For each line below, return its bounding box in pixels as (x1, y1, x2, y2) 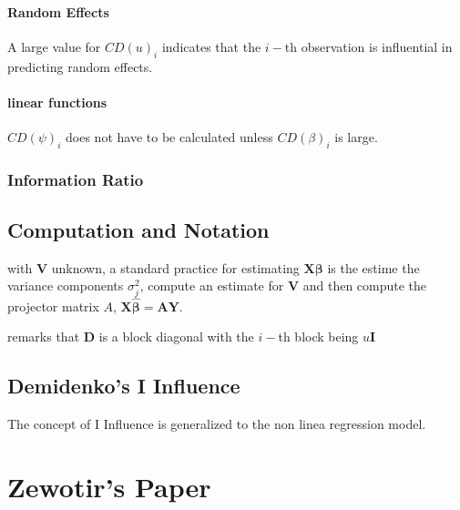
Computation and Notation (7, 216, 270, 244)
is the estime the (327, 258, 420, 277)
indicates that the (161, 36, 261, 56)
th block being (278, 327, 359, 346)
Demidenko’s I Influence (7, 372, 240, 400)
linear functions (7, 92, 107, 111)
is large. (334, 127, 378, 146)
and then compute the (302, 276, 427, 295)
